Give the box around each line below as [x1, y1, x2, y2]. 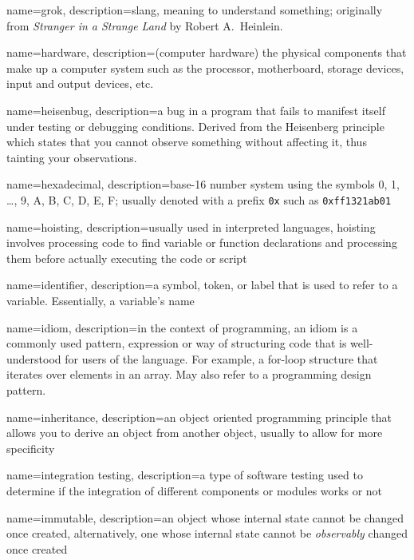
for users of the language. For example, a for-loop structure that [65, 350, 378, 367]
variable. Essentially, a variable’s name [6, 292, 195, 308]
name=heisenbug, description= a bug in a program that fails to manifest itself [6, 101, 385, 118]
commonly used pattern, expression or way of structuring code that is [6, 335, 347, 351]
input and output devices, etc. [6, 75, 154, 92]
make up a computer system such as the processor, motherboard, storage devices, [6, 59, 404, 76]
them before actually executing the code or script [6, 249, 247, 266]
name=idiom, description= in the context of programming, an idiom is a [6, 319, 358, 336]
